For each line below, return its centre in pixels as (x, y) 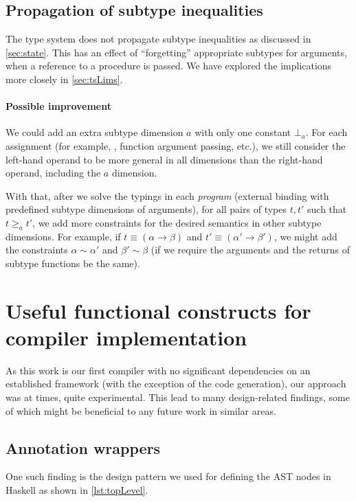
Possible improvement (58, 106)
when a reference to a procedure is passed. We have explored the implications (169, 66)
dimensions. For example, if (63, 236)
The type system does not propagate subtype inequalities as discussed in (158, 39)
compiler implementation (126, 337)
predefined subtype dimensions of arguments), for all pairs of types (146, 209)
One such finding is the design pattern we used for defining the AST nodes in (168, 476)
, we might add (305, 236)
